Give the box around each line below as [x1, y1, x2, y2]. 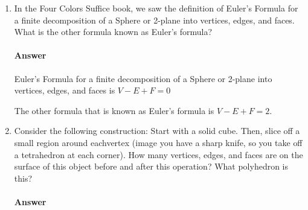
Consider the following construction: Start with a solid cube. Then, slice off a [14, 124, 300, 137]
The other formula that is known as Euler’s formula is [14, 104, 214, 116]
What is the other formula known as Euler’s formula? [14, 25, 213, 38]
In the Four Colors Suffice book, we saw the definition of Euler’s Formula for [14, 2, 298, 14]
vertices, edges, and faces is [14, 84, 115, 97]
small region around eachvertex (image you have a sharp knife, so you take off [14, 136, 303, 148]
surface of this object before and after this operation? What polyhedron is [14, 160, 289, 173]
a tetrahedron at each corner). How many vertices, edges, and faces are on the [14, 148, 303, 161]
